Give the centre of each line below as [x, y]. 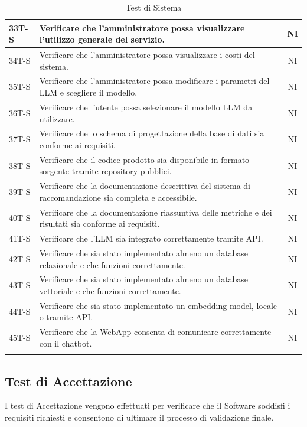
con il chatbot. [66, 343]
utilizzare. [57, 118]
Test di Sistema [153, 7]
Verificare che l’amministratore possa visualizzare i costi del [147, 55]
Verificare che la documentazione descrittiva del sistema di [145, 186]
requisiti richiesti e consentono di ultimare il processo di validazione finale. [139, 417]
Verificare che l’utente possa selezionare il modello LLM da [146, 107]
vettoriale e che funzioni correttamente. [110, 290]
